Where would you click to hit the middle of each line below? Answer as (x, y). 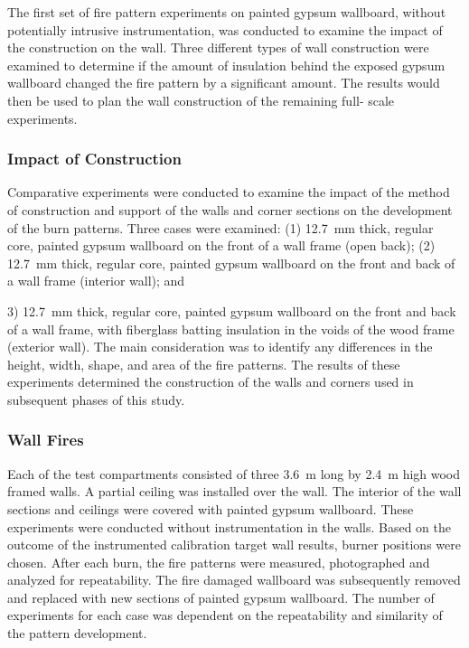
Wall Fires (46, 440)
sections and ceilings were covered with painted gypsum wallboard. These (211, 508)
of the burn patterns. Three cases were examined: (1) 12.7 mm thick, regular (220, 227)
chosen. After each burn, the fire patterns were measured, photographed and (219, 562)
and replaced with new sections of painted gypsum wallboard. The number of (221, 597)
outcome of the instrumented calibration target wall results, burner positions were (234, 545)
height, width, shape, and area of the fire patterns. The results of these (204, 364)
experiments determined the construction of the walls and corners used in (211, 382)
